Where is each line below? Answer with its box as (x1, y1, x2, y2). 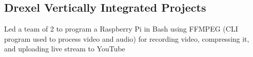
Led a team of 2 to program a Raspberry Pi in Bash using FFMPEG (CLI (4, 23, 238, 34)
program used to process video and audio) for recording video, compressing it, (4, 33, 249, 44)
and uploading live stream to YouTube (4, 43, 125, 54)
